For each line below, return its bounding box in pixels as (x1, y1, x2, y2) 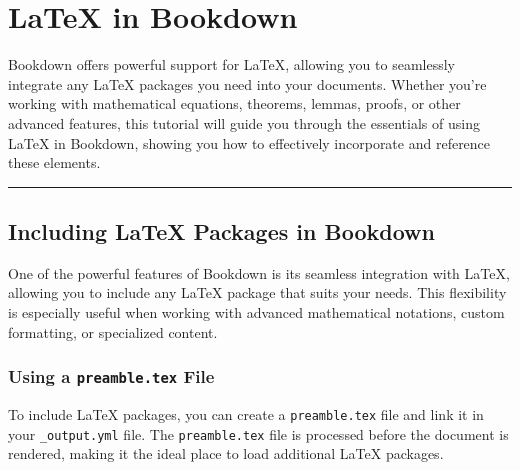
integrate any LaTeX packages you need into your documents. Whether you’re (8, 73, 487, 94)
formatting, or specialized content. (8, 321, 218, 342)
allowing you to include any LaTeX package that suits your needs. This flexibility (8, 282, 507, 303)
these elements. (8, 152, 101, 173)
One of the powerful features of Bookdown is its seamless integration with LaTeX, (8, 262, 510, 283)
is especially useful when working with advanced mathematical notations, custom (8, 302, 505, 323)
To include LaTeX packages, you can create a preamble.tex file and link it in (8, 404, 484, 425)
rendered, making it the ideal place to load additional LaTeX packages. (8, 443, 444, 464)
